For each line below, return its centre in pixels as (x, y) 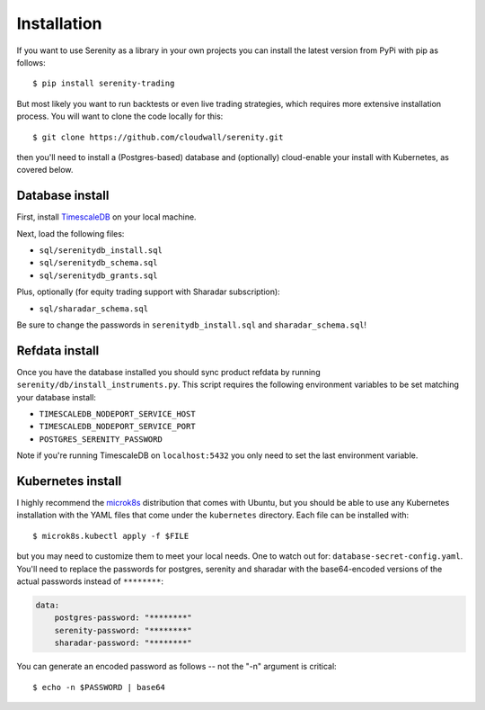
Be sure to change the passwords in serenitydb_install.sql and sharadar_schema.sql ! (192, 325)
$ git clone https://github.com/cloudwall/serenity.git (158, 137)
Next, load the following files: (71, 233)
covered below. (45, 170)
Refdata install (58, 351)
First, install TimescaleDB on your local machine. (106, 217)
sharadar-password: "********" (123, 643)
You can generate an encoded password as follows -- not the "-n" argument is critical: (176, 667)
